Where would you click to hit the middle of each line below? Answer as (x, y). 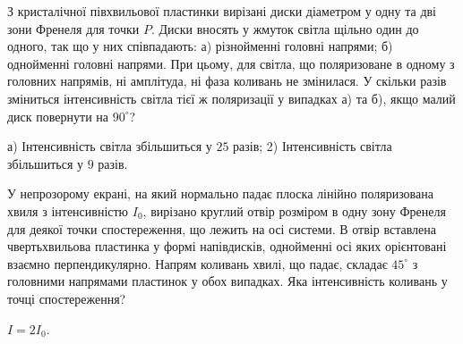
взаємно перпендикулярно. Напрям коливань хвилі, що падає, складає (197, 263)
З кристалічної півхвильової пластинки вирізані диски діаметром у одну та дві (222, 11)
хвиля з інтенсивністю (68, 210)
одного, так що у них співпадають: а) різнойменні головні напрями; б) (200, 46)
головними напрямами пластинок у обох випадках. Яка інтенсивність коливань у (227, 281)
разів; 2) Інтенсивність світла (313, 146)
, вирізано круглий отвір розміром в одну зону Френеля (294, 210)
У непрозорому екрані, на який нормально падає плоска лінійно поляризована (220, 193)
